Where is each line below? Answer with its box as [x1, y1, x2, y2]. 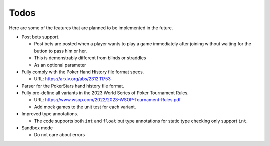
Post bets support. [21, 34, 60, 40]
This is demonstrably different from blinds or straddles [34, 55, 147, 61]
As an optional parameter [34, 62, 86, 68]
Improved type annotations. [21, 111, 78, 117]
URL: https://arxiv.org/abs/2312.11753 [34, 76, 111, 82]
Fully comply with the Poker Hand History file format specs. [21, 69, 144, 75]
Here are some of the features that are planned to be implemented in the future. [9, 25, 173, 31]
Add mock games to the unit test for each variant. [34, 104, 136, 110]
